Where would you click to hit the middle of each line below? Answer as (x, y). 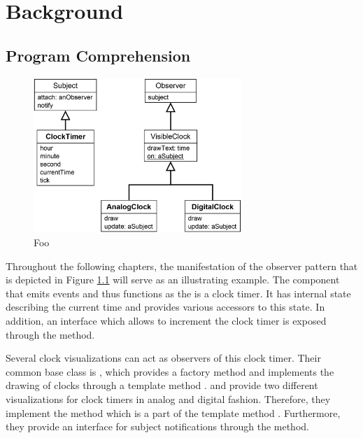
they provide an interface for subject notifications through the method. (157, 426)
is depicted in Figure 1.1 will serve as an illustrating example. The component (173, 280)
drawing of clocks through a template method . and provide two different (162, 385)
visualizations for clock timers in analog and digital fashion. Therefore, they (168, 398)
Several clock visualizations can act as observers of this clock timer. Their (163, 358)
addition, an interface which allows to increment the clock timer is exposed (166, 320)
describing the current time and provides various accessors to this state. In (165, 307)
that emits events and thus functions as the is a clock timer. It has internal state (178, 293)
